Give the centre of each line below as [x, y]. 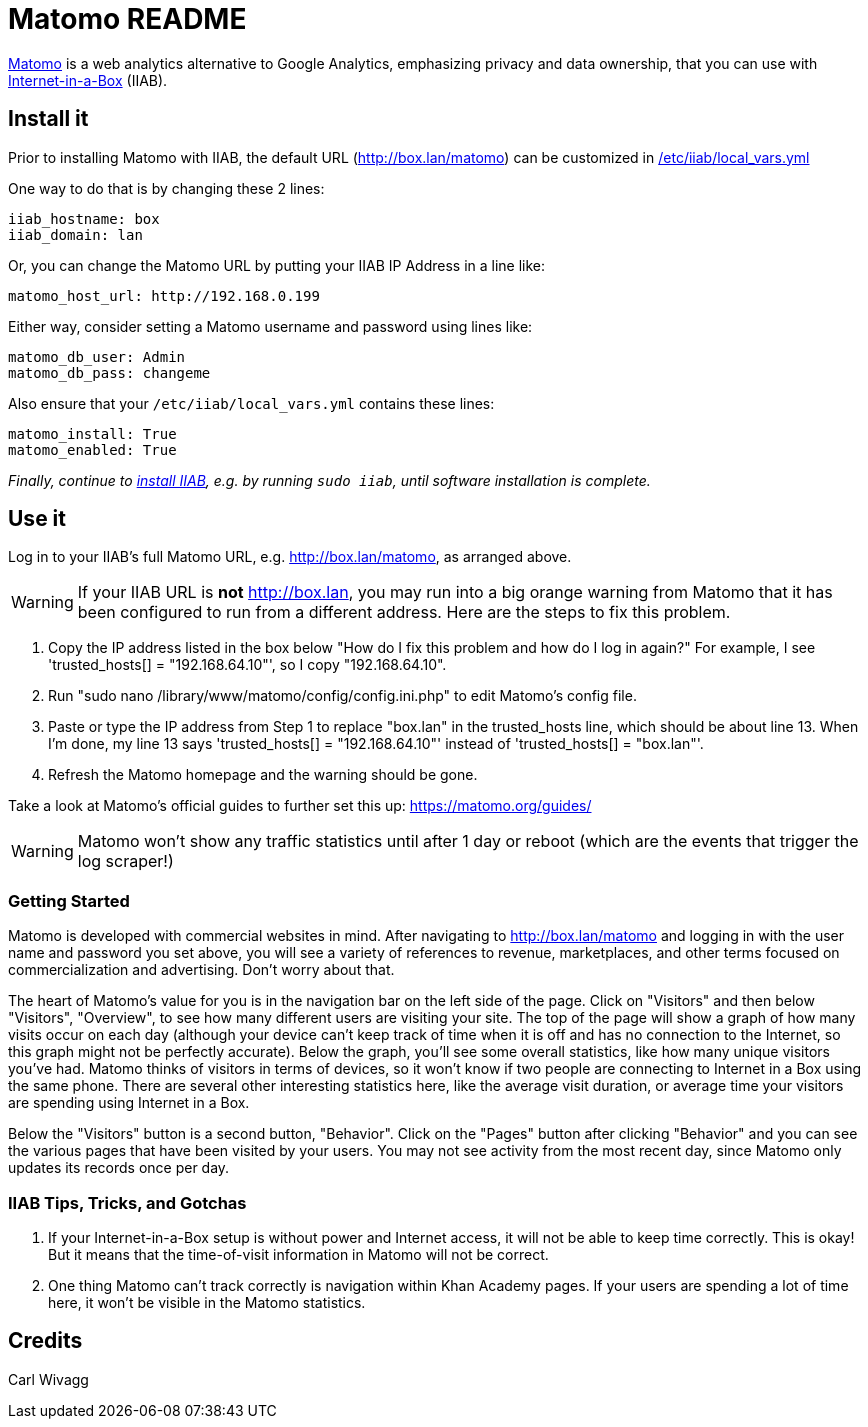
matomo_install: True [92, 433]
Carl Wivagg [48, 1379]
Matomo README [127, 19]
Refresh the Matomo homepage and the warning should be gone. [263, 775]
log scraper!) [125, 861]
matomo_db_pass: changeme [109, 372]
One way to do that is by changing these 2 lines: [166, 188]
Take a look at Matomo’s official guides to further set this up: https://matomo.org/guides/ [300, 806]
